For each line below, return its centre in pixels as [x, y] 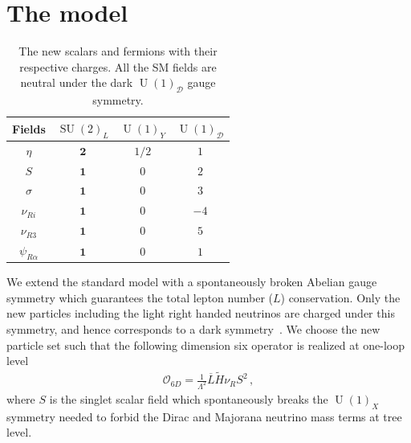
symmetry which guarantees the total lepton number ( [140, 297]
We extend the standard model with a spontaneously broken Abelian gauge [192, 282]
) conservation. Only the [340, 297]
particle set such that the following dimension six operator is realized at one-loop [205, 345]
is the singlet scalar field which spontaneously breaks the [189, 398]
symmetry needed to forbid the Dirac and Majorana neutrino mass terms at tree [204, 416]
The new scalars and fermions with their [118, 51]
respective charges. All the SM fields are [118, 66]
